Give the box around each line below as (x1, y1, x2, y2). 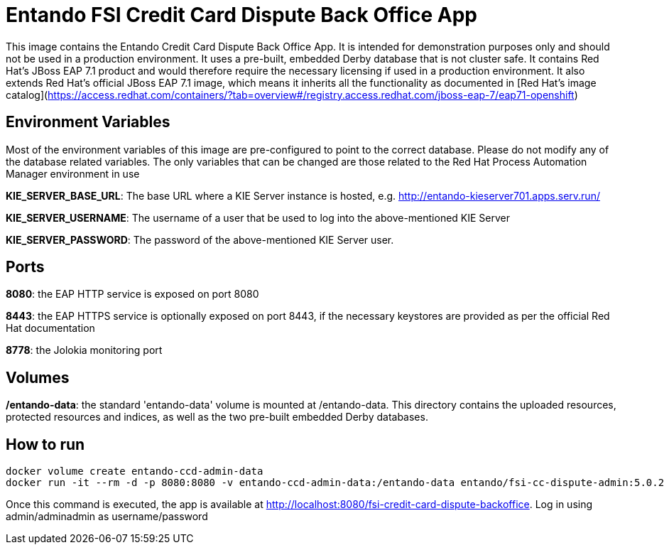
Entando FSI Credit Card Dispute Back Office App (6, 3, 477, 27)
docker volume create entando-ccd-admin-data (6, 465, 263, 478)
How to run (6, 435, 85, 453)
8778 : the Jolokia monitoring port (6, 344, 163, 357)
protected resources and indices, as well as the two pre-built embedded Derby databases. (6, 411, 428, 424)
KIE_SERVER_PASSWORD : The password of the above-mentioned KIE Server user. (6, 233, 394, 246)
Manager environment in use (6, 167, 140, 180)
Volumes (6, 368, 70, 387)
